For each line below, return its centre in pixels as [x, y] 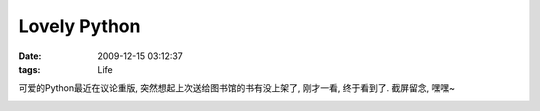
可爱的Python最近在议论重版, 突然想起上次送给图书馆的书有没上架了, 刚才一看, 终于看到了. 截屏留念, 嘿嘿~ [236, 88]
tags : [29, 69]
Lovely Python [79, 26]
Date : [30, 56]
